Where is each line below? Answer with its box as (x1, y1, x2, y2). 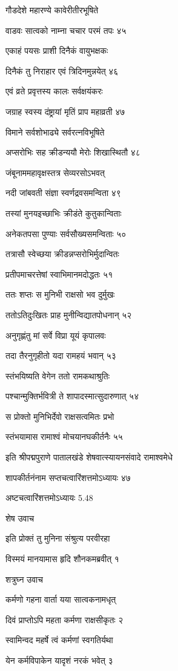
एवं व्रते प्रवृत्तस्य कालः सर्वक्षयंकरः (5, 85, 103, 97)
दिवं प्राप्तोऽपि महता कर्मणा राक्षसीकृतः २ (5, 613, 124, 626)
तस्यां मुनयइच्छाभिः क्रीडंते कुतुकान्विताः (5, 206, 122, 219)
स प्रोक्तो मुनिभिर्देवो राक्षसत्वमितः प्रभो (5, 410, 114, 422)
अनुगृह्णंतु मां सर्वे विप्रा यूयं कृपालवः (5, 329, 106, 341)
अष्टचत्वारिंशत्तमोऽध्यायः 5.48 (5, 491, 93, 504)
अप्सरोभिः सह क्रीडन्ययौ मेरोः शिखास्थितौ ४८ (5, 146, 140, 159)
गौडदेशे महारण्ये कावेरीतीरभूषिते (5, 4, 99, 16)
